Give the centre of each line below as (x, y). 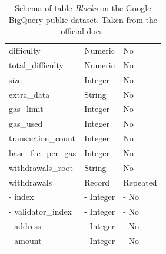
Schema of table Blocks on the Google (83, 8)
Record (97, 182)
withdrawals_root (41, 167)
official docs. (83, 31)
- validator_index (41, 211)
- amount (25, 240)
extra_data (29, 94)
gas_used (26, 123)
